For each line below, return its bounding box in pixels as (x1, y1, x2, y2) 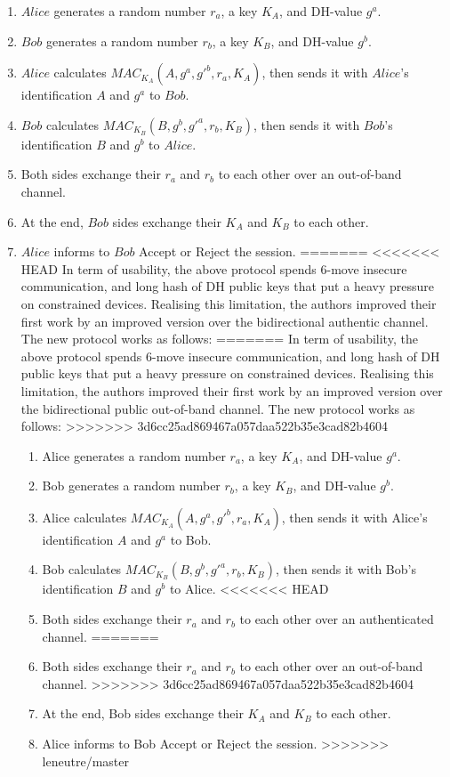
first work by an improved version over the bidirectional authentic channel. (20, 312, 429, 330)
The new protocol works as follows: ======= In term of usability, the (20, 329, 418, 348)
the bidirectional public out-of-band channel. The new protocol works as (20, 399, 415, 417)
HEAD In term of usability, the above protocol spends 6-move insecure (20, 259, 407, 278)
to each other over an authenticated (239, 610, 434, 628)
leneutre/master (42, 751, 129, 770)
